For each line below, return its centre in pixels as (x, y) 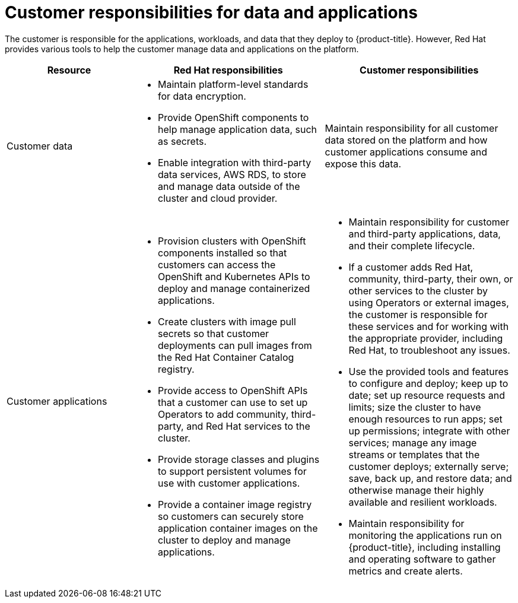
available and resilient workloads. (423, 502)
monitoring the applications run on (425, 535)
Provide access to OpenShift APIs (233, 390)
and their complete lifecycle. (412, 245)
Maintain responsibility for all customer (411, 128)
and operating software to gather (422, 559)
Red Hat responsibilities (228, 70)
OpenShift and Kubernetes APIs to (234, 276)
